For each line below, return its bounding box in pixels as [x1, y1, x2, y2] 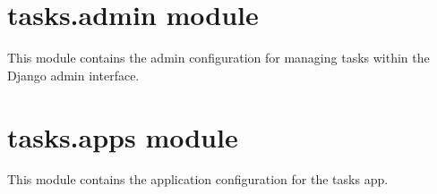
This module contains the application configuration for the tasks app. [7, 170, 389, 189]
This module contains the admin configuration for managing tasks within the [7, 48, 430, 67]
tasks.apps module [7, 118, 238, 155]
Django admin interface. [7, 65, 140, 84]
